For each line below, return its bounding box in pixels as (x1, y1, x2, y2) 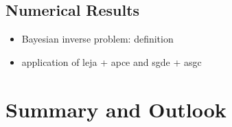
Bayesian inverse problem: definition (21, 32, 174, 46)
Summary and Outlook (5, 95, 227, 123)
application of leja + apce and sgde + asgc (21, 54, 202, 69)
